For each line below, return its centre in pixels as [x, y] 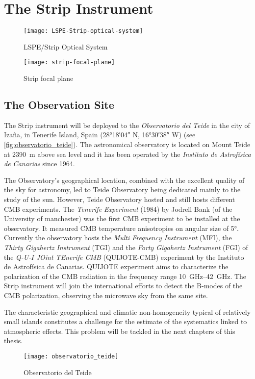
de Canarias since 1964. [39, 164]
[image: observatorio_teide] [71, 356]
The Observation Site [59, 105]
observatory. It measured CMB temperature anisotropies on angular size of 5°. [121, 228]
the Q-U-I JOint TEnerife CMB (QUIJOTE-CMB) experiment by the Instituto [124, 257]
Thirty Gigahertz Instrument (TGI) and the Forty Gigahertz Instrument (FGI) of [126, 247]
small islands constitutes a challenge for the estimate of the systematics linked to [126, 321]
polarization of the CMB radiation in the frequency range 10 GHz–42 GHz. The [125, 276]
